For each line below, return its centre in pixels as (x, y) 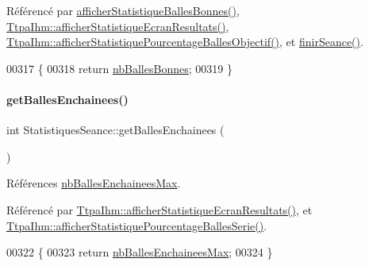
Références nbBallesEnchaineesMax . (94, 183)
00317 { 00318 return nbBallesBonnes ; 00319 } (119, 68)
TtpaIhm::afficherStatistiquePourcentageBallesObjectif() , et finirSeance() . (185, 42)
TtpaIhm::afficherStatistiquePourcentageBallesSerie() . (137, 225)
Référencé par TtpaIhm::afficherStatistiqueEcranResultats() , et (160, 209)
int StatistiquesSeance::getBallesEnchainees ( (115, 130)
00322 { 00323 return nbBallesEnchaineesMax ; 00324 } (140, 252)
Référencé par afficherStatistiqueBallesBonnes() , (123, 10)
